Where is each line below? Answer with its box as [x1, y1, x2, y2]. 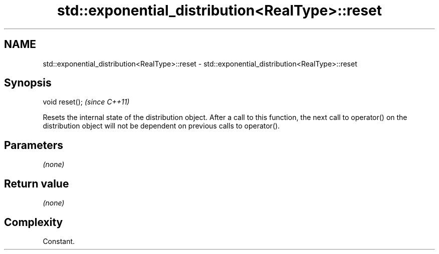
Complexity [4, 215, 63, 228]
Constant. [43, 236, 75, 245]
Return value [4, 177, 69, 190]
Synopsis [4, 76, 52, 89]
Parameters [4, 138, 63, 151]
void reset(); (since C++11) [43, 97, 130, 106]
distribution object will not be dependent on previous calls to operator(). [43, 121, 280, 130]
